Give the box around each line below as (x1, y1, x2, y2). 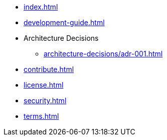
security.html (24, 96, 67, 105)
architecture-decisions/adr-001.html (44, 49, 163, 58)
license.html (24, 81, 64, 89)
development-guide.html (24, 18, 105, 27)
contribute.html (24, 65, 74, 74)
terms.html (24, 112, 59, 120)
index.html (24, 3, 58, 11)
